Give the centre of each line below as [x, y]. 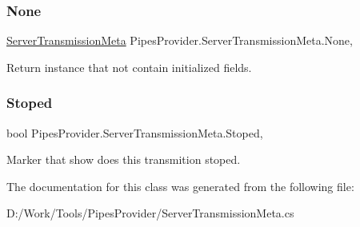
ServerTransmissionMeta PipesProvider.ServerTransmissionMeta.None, [180, 40]
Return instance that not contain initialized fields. [129, 67]
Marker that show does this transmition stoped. [124, 159]
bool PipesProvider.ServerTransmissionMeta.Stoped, [135, 132]
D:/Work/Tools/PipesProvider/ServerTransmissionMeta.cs [150, 213]
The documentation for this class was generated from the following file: [180, 186]
